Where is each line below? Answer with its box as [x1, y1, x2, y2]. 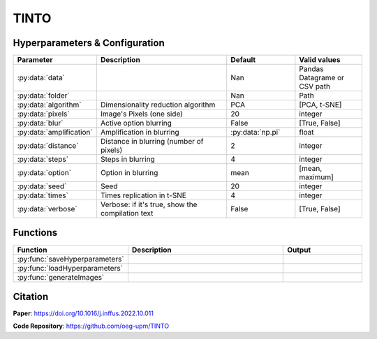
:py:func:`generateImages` [17, 272, 105, 282]
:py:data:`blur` [17, 119, 64, 128]
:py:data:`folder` [17, 91, 70, 100]
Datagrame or [299, 73, 345, 83]
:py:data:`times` [17, 190, 69, 200]
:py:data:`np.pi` [230, 128, 281, 137]
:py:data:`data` [17, 73, 66, 83]
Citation [13, 291, 49, 303]
